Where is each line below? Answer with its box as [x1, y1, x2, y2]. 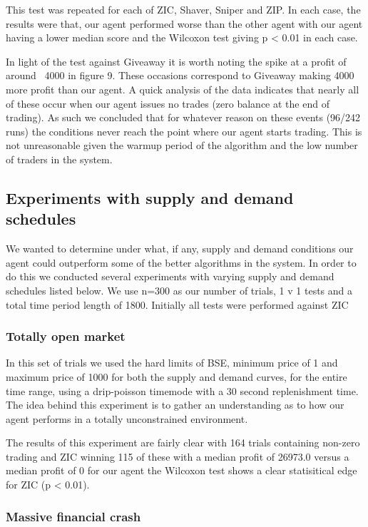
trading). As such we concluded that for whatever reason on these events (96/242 [6, 110, 361, 125]
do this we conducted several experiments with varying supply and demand [6, 269, 334, 284]
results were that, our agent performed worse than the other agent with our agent [6, 16, 363, 31]
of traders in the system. [6, 151, 113, 166]
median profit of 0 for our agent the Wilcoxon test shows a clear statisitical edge [6, 463, 357, 478]
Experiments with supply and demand [6, 186, 294, 208]
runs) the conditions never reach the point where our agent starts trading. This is [6, 123, 362, 138]
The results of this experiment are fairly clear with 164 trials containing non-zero [6, 435, 360, 450]
